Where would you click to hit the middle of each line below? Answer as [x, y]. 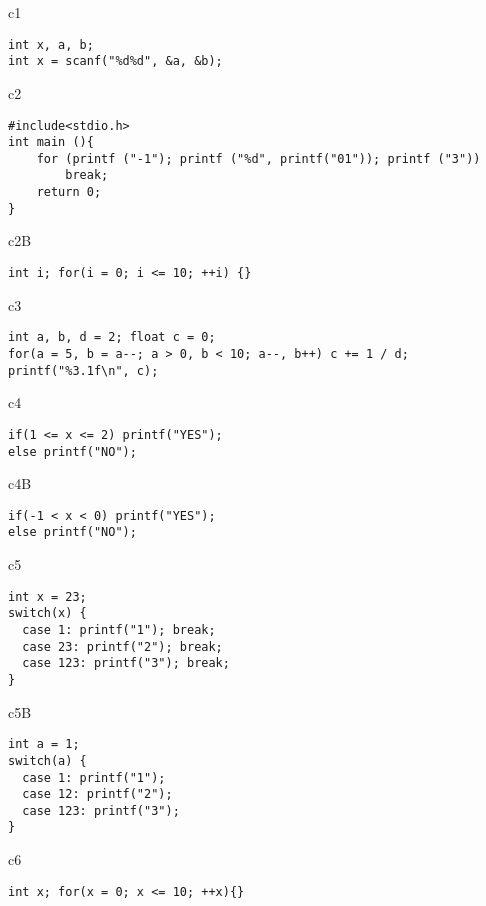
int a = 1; [44, 744]
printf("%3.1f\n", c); [83, 370]
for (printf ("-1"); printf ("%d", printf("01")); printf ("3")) [258, 158]
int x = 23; [47, 596]
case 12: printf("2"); [97, 794]
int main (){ [51, 142]
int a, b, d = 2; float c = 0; [112, 337]
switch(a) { [47, 760]
